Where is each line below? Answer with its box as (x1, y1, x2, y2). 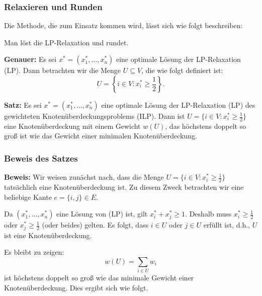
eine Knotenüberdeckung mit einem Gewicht (4, 120, 141, 131)
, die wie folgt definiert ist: (141, 65, 223, 76)
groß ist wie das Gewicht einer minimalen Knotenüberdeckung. (4, 130, 197, 141)
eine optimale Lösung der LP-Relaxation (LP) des (101, 100, 255, 110)
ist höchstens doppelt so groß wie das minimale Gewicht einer (4, 272, 194, 283)
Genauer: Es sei (4, 54, 57, 64)
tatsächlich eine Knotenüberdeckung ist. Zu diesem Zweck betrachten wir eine (4, 182, 244, 192)
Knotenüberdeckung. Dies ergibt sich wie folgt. (4, 282, 148, 292)
